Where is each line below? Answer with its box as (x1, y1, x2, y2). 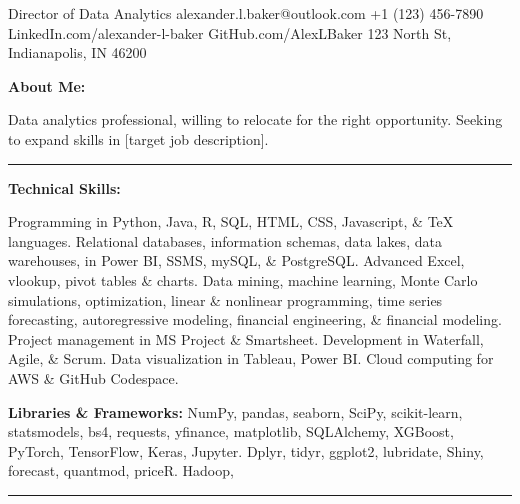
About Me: (8, 75, 86, 96)
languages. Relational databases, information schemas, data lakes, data (8, 230, 442, 251)
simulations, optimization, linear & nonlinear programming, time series (8, 289, 443, 310)
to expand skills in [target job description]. (8, 128, 269, 149)
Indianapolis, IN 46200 (8, 42, 147, 63)
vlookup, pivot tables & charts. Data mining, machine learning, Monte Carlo (8, 269, 478, 290)
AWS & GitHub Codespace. (8, 367, 179, 388)
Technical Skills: (8, 177, 121, 198)
